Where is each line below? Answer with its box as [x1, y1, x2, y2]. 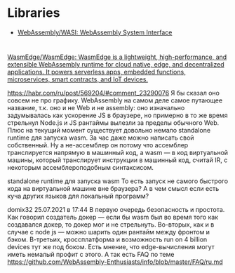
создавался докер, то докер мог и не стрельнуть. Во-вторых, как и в [7, 220, 215, 229]
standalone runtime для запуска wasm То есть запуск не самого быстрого [7, 177, 229, 185]
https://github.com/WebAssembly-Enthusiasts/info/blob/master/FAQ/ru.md [7, 258, 223, 266]
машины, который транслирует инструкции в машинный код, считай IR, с [7, 156, 228, 164]
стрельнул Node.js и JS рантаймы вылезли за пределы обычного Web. [7, 119, 220, 127]
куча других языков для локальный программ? [7, 192, 149, 201]
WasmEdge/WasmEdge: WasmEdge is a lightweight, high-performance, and [7, 53, 227, 61]
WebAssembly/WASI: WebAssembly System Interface [17, 28, 173, 36]
